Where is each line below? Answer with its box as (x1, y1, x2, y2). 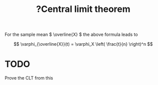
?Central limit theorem (36, 3, 131, 15)
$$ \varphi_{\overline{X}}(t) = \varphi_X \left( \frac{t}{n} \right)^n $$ (13, 41, 153, 47)
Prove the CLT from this (4, 75, 53, 81)
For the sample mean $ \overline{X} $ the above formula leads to (4, 31, 138, 38)
